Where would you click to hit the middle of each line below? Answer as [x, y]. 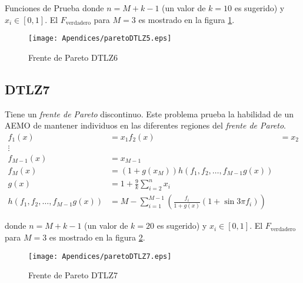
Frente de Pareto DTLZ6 [73, 57]
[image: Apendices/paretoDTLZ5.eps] [100, 39]
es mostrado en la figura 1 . [187, 19]
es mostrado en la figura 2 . [97, 237]
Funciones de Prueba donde [54, 8]
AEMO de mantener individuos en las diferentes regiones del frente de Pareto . [146, 125]
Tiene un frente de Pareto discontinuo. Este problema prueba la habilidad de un [149, 113]
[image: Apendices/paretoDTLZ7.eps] [100, 256]
